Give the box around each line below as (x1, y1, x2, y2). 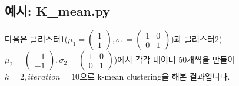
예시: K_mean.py (5, 2, 111, 20)
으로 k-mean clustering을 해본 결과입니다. (79, 70, 230, 82)
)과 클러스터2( (171, 33, 223, 45)
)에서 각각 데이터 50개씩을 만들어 (114, 53, 235, 66)
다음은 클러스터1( (5, 33, 68, 45)
